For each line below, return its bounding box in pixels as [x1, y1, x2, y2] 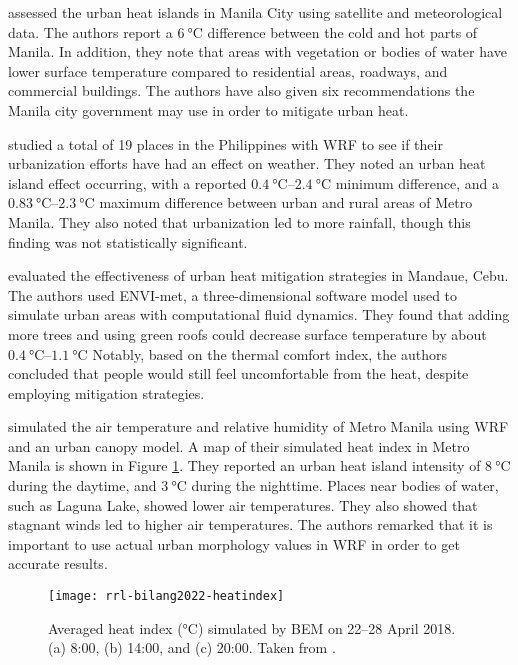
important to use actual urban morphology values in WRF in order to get [8, 533, 460, 554]
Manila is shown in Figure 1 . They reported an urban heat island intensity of [8, 455, 481, 476]
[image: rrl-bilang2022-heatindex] [48, 589, 285, 604]
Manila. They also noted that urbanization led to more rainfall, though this [8, 211, 471, 232]
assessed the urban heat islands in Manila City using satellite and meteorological [8, 2, 503, 22]
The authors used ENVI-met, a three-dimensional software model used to [8, 284, 458, 305]
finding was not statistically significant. [8, 231, 248, 252]
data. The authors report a [8, 21, 173, 42]
